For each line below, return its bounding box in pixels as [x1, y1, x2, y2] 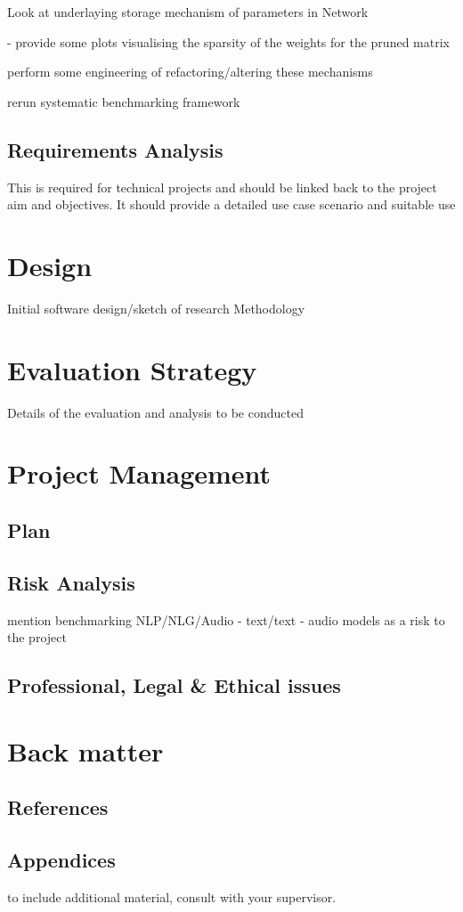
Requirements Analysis [7, 135, 223, 163]
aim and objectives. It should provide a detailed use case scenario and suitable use [7, 195, 456, 214]
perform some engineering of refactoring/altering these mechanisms [7, 62, 373, 81]
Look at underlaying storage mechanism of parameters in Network [7, 3, 369, 20]
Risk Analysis [7, 568, 135, 596]
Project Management [7, 455, 272, 492]
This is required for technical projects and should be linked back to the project [7, 177, 437, 196]
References [7, 794, 109, 821]
